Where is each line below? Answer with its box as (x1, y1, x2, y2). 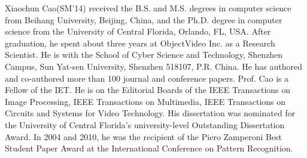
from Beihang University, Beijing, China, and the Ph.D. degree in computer (5, 13, 282, 26)
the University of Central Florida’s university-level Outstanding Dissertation (5, 118, 285, 131)
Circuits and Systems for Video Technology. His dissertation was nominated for (5, 107, 296, 119)
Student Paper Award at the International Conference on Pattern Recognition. (5, 142, 293, 154)
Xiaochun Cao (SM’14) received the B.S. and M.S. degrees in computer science (5, 2, 291, 14)
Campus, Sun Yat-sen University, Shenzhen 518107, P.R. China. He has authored (5, 60, 303, 72)
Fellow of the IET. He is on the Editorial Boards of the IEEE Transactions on (5, 83, 291, 96)
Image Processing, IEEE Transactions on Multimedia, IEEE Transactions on (5, 95, 286, 107)
